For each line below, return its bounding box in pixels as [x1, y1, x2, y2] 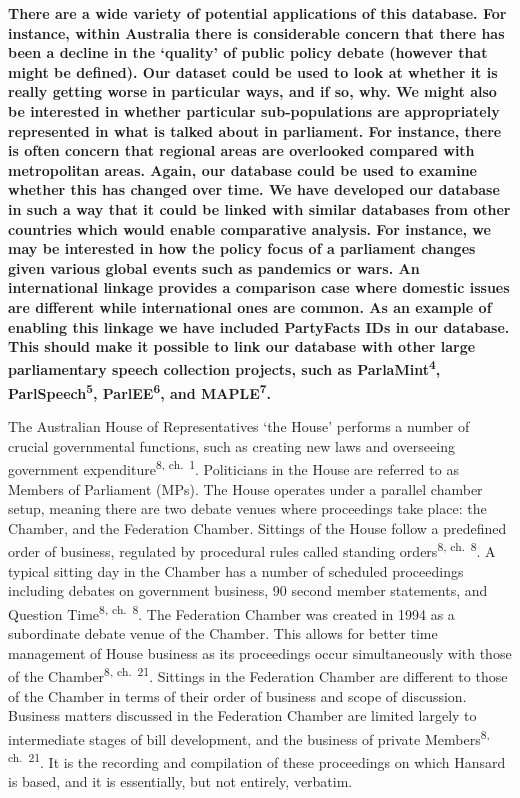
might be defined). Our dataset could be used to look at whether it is [8, 61, 498, 82]
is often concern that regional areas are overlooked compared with [8, 140, 475, 161]
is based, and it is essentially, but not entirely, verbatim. [8, 771, 353, 792]
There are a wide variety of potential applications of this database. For [8, 3, 507, 23]
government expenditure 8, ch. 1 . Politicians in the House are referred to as [8, 456, 459, 480]
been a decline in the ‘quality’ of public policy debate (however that [8, 42, 488, 63]
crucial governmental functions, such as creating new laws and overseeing [8, 435, 455, 456]
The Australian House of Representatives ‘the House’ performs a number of [8, 416, 470, 437]
